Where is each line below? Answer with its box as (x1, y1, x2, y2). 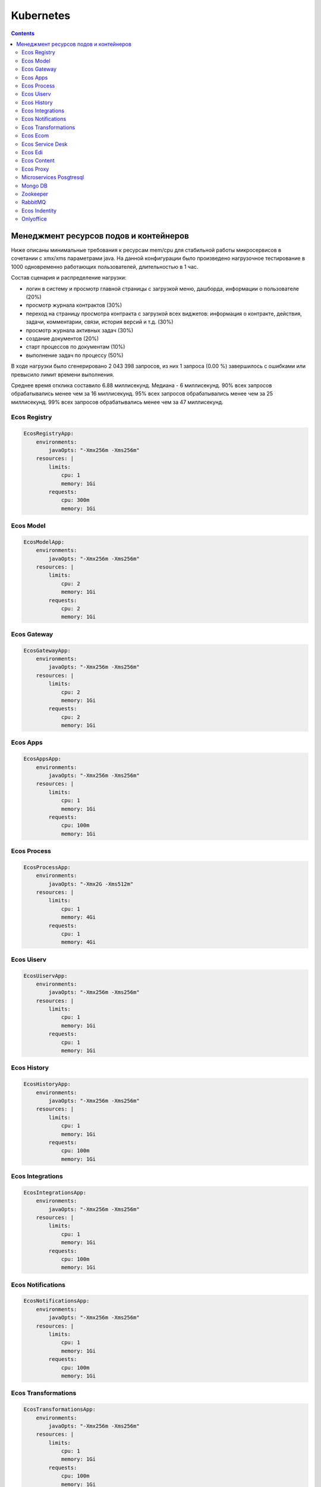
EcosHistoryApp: (23, 1081, 71, 1088)
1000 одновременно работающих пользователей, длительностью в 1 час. (11, 263, 199, 270)
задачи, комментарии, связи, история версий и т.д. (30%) (26, 318, 174, 325)
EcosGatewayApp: (23, 647, 71, 654)
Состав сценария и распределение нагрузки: (11, 274, 127, 281)
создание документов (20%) (26, 335, 99, 342)
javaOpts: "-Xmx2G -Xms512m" (48, 880, 134, 887)
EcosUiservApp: (23, 972, 68, 979)
